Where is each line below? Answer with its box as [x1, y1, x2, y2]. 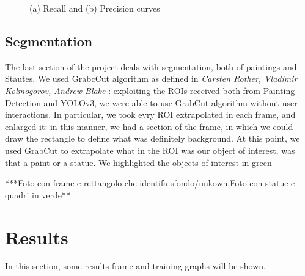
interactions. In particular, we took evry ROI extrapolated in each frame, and [5, 108, 296, 121]
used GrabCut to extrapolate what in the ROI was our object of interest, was [5, 143, 295, 156]
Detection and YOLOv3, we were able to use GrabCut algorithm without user [5, 96, 298, 109]
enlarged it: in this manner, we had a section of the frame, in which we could [5, 120, 293, 133]
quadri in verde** [5, 188, 71, 201]
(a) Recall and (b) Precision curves [29, 2, 160, 14]
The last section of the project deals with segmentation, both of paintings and [5, 60, 297, 73]
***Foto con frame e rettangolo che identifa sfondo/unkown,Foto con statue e [5, 176, 295, 189]
